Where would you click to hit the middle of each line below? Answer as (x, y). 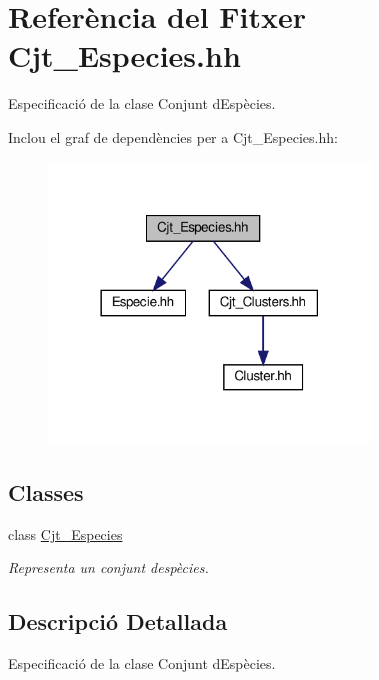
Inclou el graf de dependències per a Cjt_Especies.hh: (173, 136)
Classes (46, 491)
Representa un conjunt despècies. (108, 567)
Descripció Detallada (118, 621)
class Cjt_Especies (65, 533)
